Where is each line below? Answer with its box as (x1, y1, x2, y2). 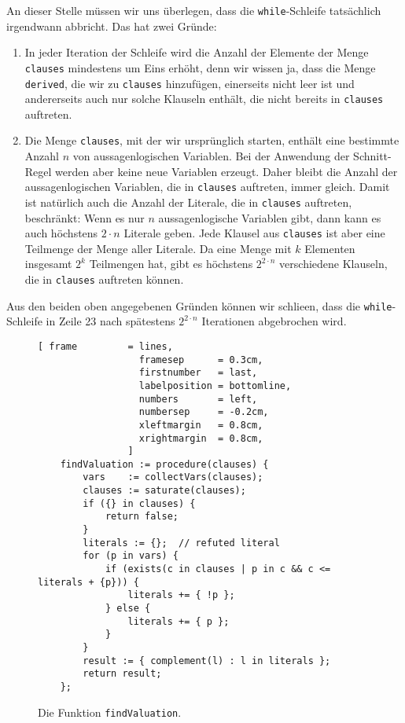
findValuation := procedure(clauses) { (60, 458, 269, 470)
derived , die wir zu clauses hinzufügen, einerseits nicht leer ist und (24, 75, 355, 91)
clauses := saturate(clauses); (83, 485, 246, 497)
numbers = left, (138, 393, 258, 405)
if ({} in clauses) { (83, 497, 196, 509)
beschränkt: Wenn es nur (24, 209, 145, 226)
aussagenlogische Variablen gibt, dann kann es (158, 209, 381, 226)
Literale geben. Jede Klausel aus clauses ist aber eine (123, 225, 385, 241)
